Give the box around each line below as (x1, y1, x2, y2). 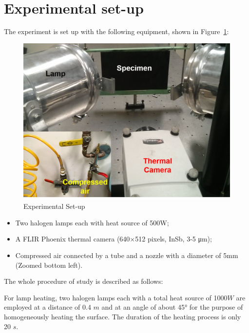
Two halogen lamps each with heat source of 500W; (15, 217, 169, 227)
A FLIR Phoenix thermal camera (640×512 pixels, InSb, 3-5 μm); (15, 234, 212, 244)
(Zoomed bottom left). (15, 259, 83, 270)
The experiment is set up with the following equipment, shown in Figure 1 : (4, 26, 229, 37)
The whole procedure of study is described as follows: (4, 276, 163, 286)
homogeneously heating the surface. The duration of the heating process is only (4, 311, 241, 321)
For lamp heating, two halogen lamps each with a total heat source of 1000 (4, 292, 228, 302)
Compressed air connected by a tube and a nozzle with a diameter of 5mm (15, 250, 238, 260)
